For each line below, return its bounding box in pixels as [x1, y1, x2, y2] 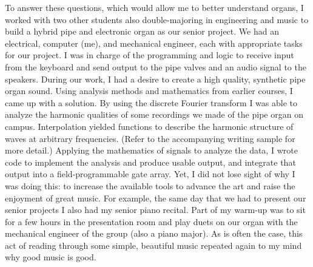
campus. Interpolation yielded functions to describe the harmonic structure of [5, 120, 294, 132]
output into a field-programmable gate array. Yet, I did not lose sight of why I [5, 167, 295, 180]
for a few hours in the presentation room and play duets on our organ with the [5, 215, 298, 228]
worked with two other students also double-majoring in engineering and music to [5, 13, 309, 25]
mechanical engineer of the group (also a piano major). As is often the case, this [5, 227, 303, 240]
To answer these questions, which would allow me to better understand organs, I [5, 1, 304, 13]
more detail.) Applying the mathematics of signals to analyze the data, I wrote [5, 144, 298, 157]
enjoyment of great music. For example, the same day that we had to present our [5, 191, 306, 204]
